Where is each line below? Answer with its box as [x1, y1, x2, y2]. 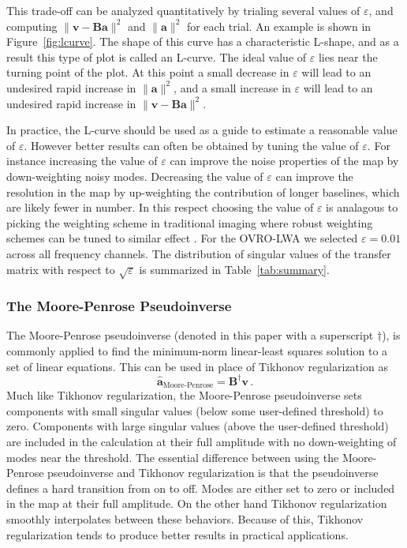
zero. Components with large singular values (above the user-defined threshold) [6, 418, 389, 434]
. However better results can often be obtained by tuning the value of [24, 137, 359, 153]
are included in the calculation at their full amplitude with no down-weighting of [6, 434, 397, 449]
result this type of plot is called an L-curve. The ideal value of [6, 48, 307, 65]
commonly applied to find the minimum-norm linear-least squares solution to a [6, 343, 388, 359]
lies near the [318, 48, 378, 65]
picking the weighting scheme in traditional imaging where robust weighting [6, 214, 373, 231]
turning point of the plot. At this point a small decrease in [6, 64, 289, 81]
